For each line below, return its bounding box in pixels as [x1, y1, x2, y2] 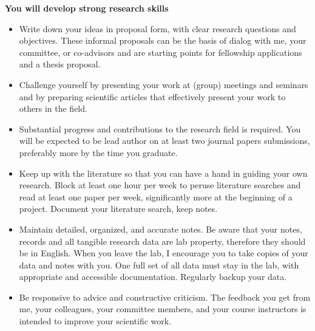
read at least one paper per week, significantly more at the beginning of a [19, 190, 293, 203]
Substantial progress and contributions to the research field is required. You [19, 122, 301, 135]
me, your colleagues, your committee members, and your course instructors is [19, 302, 307, 315]
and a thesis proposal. [19, 58, 101, 70]
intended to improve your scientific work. [19, 315, 172, 327]
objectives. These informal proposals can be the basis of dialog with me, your [19, 34, 307, 47]
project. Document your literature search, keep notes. [19, 202, 218, 215]
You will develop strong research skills [5, 2, 169, 14]
